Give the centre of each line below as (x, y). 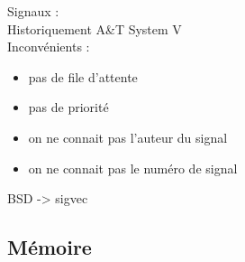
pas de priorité (68, 107)
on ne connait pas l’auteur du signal (128, 137)
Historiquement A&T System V (95, 28)
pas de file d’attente (83, 76)
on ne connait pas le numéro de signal (133, 168)
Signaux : (33, 11)
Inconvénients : (49, 47)
